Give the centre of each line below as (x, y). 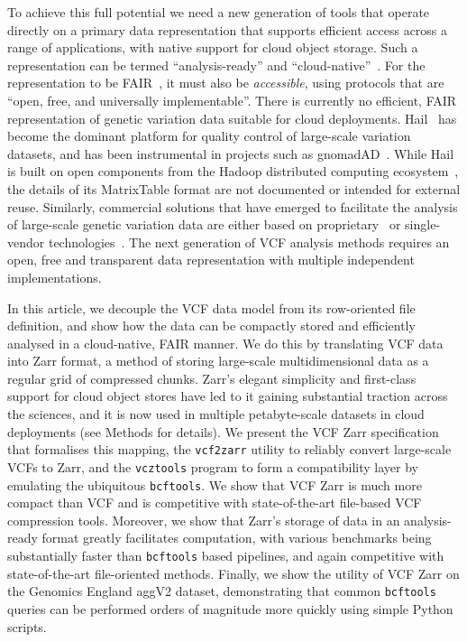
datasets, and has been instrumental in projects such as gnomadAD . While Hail (231, 153)
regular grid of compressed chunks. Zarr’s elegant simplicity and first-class (212, 378)
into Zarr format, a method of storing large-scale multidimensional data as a (218, 361)
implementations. (55, 277)
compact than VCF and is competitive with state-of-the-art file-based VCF (215, 502)
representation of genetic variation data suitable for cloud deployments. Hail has (232, 118)
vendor (26, 242)
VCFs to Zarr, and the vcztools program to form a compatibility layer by (213, 466)
